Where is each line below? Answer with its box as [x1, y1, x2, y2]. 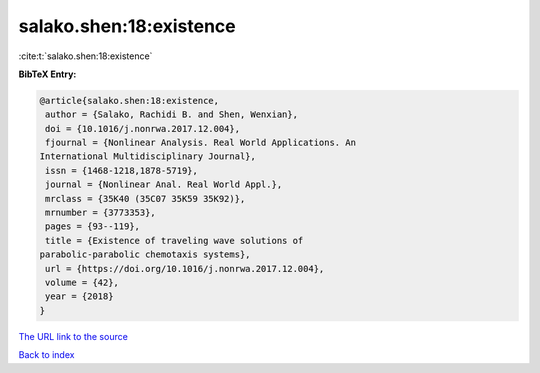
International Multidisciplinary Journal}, [39, 151, 257, 162]
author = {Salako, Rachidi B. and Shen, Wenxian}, [45, 109, 299, 120]
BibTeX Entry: [18, 68, 77, 80]
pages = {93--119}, [45, 221, 140, 232]
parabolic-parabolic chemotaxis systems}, [39, 249, 251, 260]
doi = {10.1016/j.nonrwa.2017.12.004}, [45, 123, 240, 134]
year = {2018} [45, 291, 114, 302]
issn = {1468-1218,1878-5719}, [45, 165, 199, 176]
